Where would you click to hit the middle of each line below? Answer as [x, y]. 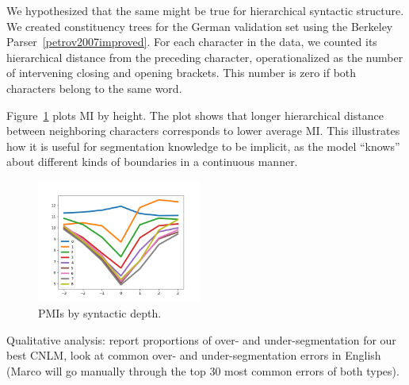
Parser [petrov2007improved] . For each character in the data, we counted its [192, 42]
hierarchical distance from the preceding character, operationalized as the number [205, 57]
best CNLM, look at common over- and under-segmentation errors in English [194, 355]
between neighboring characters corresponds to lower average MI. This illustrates [203, 131]
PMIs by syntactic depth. [100, 313]
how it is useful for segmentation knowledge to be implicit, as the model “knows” [203, 146]
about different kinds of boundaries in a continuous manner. [152, 162]
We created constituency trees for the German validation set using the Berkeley [200, 26]
